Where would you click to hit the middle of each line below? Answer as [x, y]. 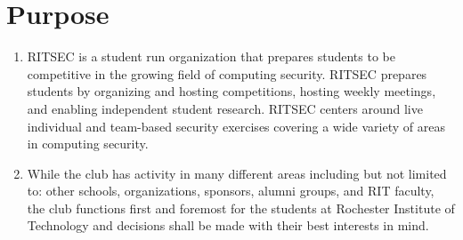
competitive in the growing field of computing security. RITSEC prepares [227, 73]
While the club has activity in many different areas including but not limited [237, 173]
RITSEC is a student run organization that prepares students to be [211, 56]
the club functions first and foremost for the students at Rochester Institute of [241, 208]
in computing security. [88, 144]
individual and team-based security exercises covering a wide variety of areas [236, 126]
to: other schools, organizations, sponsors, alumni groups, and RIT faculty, [231, 191]
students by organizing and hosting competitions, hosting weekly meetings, [231, 91]
